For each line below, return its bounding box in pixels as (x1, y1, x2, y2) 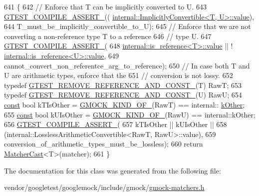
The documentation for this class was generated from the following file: (4, 165, 221, 175)
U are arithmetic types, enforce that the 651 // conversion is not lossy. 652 (4, 70, 233, 80)
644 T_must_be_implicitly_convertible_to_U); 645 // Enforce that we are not (4, 21, 251, 31)
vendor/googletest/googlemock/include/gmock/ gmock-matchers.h (4, 182, 205, 192)
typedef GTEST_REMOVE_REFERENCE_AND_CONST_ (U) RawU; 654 (4, 89, 242, 100)
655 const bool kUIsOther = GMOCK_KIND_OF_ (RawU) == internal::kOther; (4, 109, 256, 119)
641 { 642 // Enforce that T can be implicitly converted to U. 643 (4, 1, 207, 11)
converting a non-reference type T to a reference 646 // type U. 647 (4, 30, 212, 41)
